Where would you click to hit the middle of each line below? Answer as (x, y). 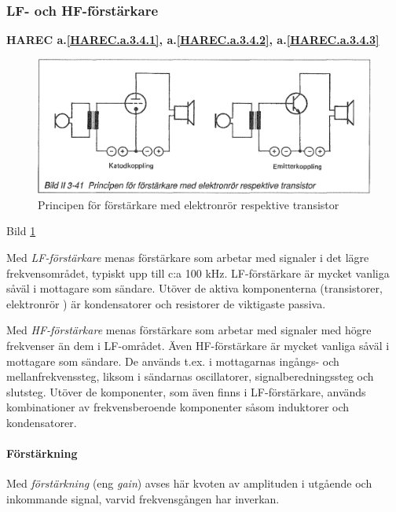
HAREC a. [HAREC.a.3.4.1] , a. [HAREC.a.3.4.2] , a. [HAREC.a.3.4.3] (193, 40)
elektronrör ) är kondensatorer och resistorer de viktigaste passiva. (166, 303)
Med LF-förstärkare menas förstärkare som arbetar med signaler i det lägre (188, 258)
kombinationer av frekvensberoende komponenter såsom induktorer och (178, 407)
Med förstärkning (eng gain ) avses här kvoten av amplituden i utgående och (189, 483)
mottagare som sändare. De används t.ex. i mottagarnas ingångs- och (173, 361)
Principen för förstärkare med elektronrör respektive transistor (189, 204)
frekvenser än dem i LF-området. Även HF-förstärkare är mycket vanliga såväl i (198, 345)
